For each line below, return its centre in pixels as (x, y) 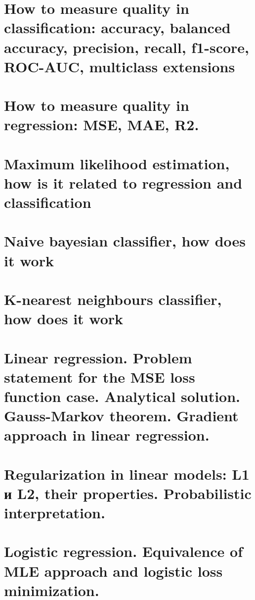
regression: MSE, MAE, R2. (102, 125)
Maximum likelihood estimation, (117, 163)
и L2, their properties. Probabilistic (128, 493)
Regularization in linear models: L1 (127, 474)
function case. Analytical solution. (122, 396)
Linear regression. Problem (98, 357)
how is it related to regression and (123, 182)
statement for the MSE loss (100, 376)
